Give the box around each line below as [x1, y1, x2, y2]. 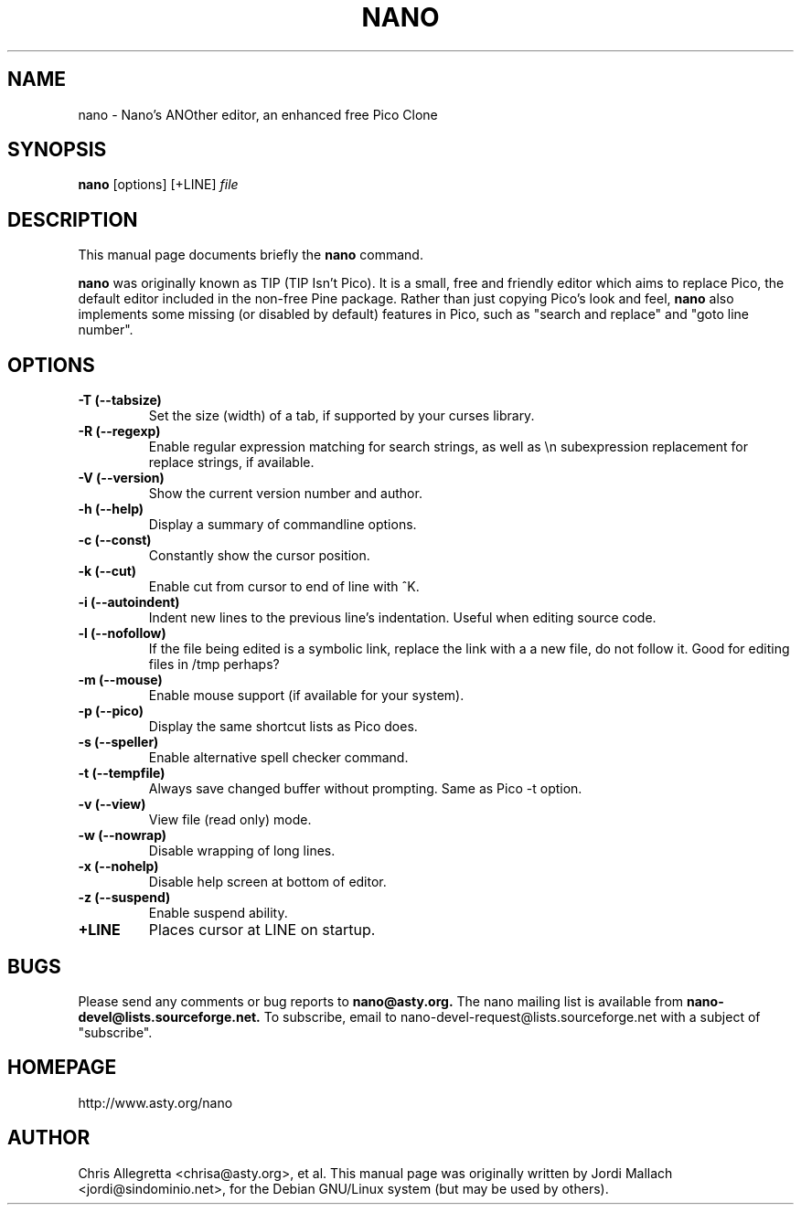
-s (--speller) [78, 734, 159, 750]
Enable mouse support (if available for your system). [148, 687, 465, 704]
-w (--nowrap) [78, 827, 167, 844]
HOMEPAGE [7, 1056, 117, 1079]
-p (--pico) [78, 703, 144, 719]
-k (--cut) [78, 563, 137, 579]
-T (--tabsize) [78, 392, 162, 409]
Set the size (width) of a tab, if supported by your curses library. [148, 408, 535, 424]
